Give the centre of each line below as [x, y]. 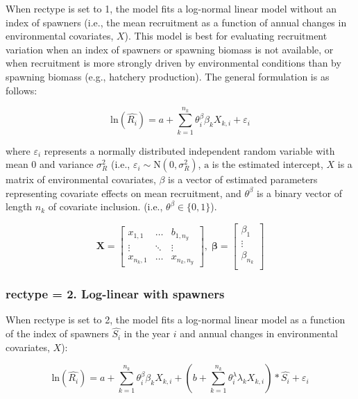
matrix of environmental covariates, [81, 179]
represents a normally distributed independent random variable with [189, 150]
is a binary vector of [300, 193]
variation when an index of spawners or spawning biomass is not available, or [170, 49]
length [19, 206]
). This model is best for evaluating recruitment [226, 36]
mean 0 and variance [50, 164]
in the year [147, 333]
